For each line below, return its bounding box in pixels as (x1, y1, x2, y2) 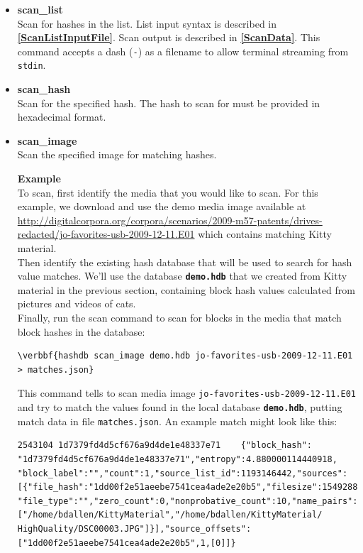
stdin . (17, 58, 46, 72)
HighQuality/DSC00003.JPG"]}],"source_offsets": (17, 523, 252, 534)
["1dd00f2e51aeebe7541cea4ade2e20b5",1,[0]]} (17, 537, 236, 548)
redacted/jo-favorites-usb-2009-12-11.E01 (17, 226, 195, 241)
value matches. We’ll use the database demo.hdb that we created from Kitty (17, 268, 347, 283)
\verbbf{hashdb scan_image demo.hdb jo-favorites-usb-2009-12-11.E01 (17, 351, 353, 361)
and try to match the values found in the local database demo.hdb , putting (17, 400, 342, 415)
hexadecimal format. (17, 109, 106, 124)
